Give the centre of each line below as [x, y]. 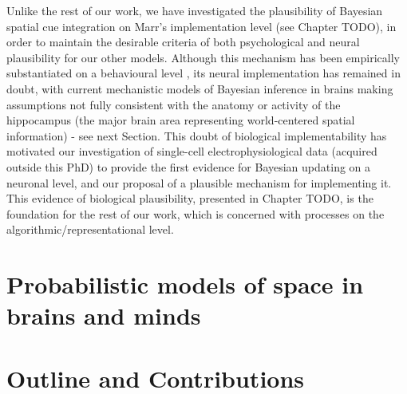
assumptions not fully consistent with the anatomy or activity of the [174, 104]
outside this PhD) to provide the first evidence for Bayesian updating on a [189, 166]
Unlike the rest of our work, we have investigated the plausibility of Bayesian [195, 10]
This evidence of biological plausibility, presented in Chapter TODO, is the [190, 198]
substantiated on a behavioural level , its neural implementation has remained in [203, 73]
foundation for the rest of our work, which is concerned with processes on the [196, 213]
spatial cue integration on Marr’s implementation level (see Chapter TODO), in [202, 26]
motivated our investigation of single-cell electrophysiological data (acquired [192, 151]
